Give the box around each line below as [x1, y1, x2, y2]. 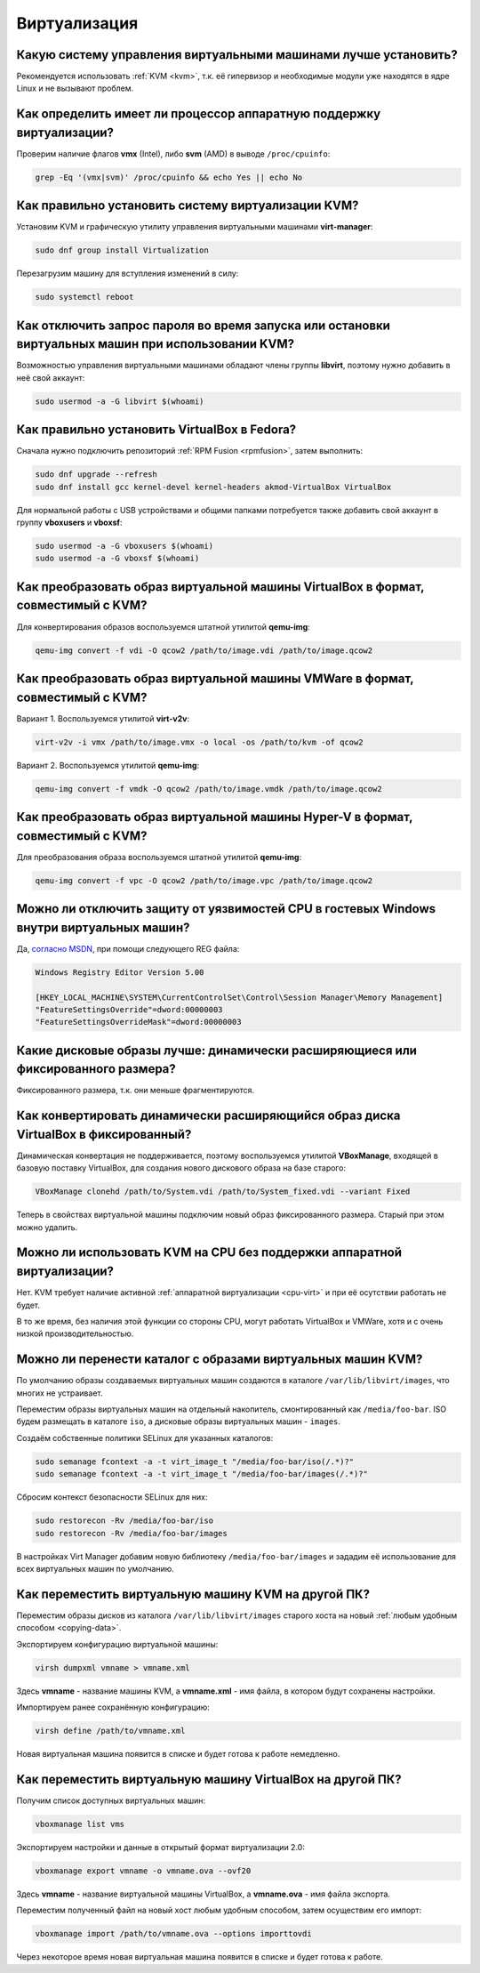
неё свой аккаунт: [16, 372, 85, 383]
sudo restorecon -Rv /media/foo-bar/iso [35, 1516, 213, 1526]
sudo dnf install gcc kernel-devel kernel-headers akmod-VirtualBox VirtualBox [35, 481, 392, 492]
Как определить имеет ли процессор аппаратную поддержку [16, 107, 381, 122]
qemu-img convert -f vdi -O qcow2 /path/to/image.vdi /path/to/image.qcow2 [35, 645, 373, 656]
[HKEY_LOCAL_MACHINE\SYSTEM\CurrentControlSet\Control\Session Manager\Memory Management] [35, 992, 444, 1003]
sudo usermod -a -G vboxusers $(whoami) [35, 541, 213, 552]
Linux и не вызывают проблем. [16, 83, 133, 93]
